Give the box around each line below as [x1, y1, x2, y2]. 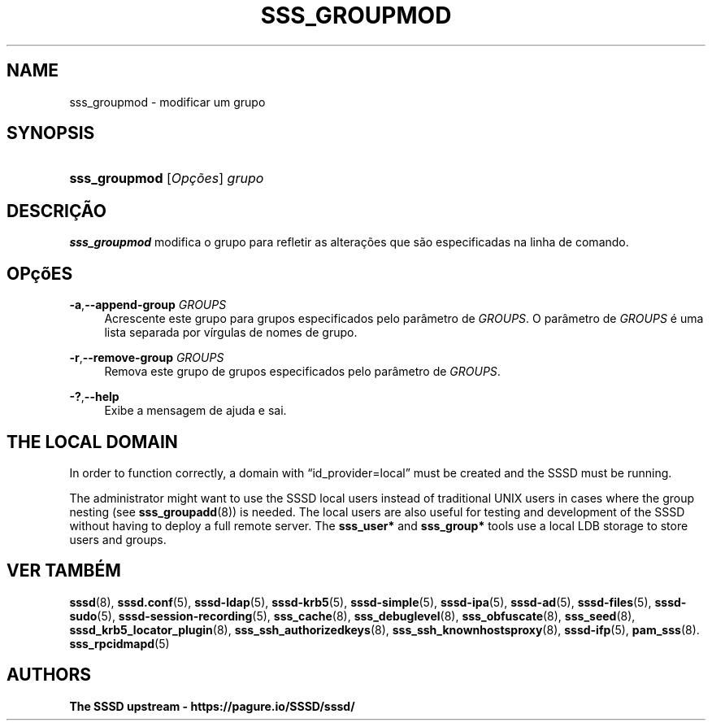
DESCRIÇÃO [7, 200, 106, 221]
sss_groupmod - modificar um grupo [69, 94, 266, 109]
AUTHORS [7, 664, 92, 686]
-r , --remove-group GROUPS [69, 350, 224, 365]
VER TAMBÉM [7, 560, 121, 581]
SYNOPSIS [7, 123, 95, 144]
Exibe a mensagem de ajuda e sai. [104, 403, 287, 418]
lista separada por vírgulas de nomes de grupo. [104, 325, 358, 340]
